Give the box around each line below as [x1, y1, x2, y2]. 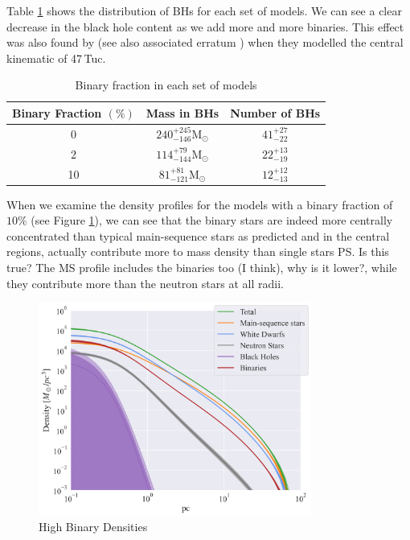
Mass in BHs [146, 104, 219, 121]
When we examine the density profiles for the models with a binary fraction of [6, 196, 393, 212]
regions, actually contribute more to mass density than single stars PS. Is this [6, 243, 389, 260]
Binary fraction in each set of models [75, 76, 257, 93]
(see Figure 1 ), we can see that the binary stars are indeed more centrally [31, 212, 393, 229]
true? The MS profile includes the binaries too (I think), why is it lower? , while [6, 258, 397, 275]
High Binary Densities [39, 518, 148, 535]
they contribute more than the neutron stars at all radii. [6, 274, 284, 291]
